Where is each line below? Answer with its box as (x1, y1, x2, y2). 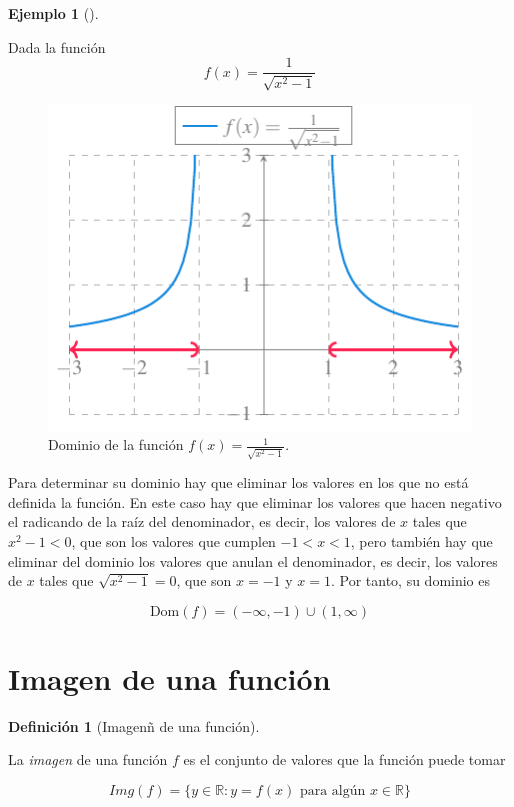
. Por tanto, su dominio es (330, 570, 491, 591)
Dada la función (8, 36, 106, 57)
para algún (299, 784, 366, 799)
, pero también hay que (350, 530, 493, 551)
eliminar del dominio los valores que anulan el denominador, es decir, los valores (8, 550, 498, 571)
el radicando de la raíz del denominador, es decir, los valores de (8, 511, 396, 532)
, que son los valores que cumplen (71, 530, 276, 551)
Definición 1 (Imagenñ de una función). (8, 715, 260, 736)
